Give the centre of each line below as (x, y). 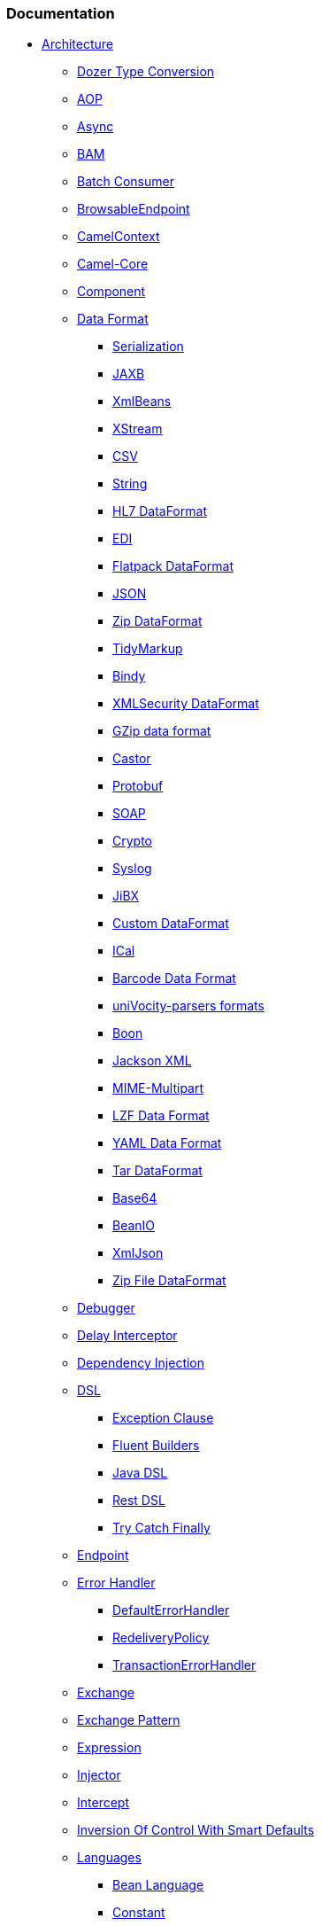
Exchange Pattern (129, 1720)
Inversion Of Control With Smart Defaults (196, 1830)
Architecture (78, 44)
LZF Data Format (161, 1116)
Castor (132, 759)
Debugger (106, 1308)
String (130, 484)
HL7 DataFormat (160, 511)
